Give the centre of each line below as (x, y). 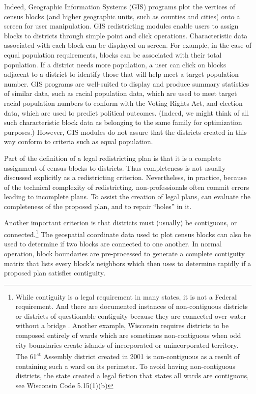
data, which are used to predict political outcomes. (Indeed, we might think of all (127, 112)
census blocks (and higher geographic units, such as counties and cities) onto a (122, 16)
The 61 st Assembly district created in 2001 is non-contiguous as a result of (128, 355)
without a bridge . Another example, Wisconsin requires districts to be (122, 325)
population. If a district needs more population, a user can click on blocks (115, 64)
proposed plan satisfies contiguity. (55, 273)
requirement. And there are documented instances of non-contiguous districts (132, 306)
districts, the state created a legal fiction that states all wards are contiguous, (132, 376)
